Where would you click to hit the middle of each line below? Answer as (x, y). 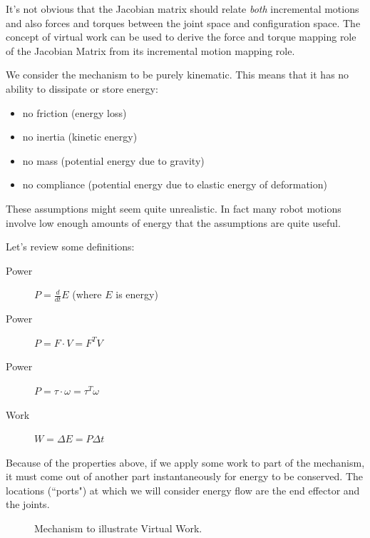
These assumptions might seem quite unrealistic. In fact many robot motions (174, 208)
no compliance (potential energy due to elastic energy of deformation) (175, 184)
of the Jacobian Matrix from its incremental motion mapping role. (150, 50)
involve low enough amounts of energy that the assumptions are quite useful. (173, 222)
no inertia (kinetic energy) (80, 137)
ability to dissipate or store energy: (82, 88)
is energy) (137, 294)
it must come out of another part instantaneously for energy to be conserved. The (184, 476)
